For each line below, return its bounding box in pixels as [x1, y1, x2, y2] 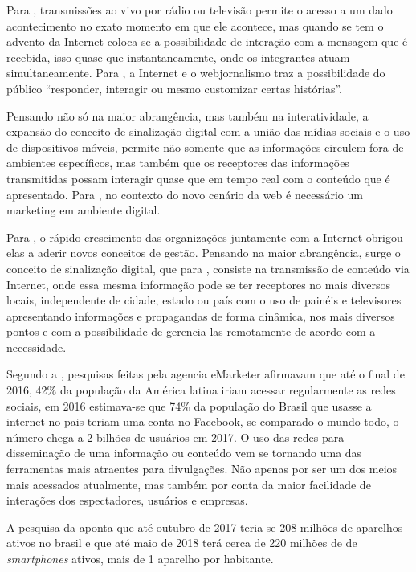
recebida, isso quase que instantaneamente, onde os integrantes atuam [6, 48, 350, 65]
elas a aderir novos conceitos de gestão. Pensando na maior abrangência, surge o [6, 244, 401, 261]
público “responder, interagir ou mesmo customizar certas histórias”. [6, 80, 342, 96]
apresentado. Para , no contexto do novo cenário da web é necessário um [6, 186, 363, 202]
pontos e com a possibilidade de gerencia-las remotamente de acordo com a [6, 323, 376, 340]
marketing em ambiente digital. [6, 202, 161, 219]
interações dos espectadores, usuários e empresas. [6, 492, 248, 509]
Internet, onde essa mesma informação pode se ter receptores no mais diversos [6, 276, 390, 292]
